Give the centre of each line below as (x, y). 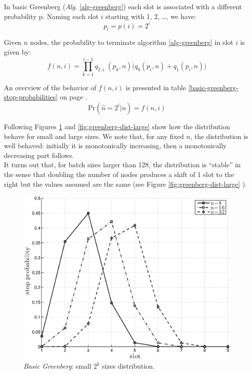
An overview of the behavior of (50, 87)
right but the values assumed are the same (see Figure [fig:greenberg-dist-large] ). (126, 184)
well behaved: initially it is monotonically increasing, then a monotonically (115, 146)
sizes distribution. (128, 366)
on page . (73, 97)
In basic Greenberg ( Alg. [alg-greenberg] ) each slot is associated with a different (123, 6)
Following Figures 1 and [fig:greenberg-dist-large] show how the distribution (117, 126)
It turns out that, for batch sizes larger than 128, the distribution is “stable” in (122, 165)
